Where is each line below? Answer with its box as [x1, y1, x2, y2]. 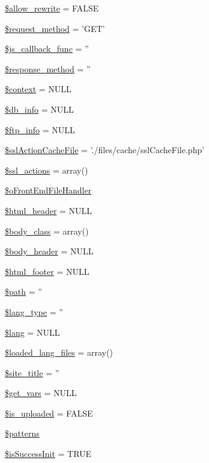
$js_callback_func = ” [5, 42, 89, 55]
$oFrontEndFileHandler [5, 184, 92, 197]
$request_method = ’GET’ [5, 22, 105, 34]
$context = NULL [5, 83, 71, 95]
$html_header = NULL [5, 204, 92, 216]
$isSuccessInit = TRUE [5, 447, 92, 460]
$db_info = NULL [5, 102, 74, 115]
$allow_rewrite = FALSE [5, 2, 99, 14]
